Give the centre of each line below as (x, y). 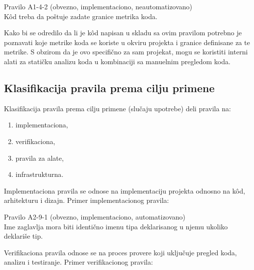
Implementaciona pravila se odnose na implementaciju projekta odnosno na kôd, (125, 190)
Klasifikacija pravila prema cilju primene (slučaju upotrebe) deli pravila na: (117, 108)
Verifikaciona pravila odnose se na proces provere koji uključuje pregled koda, (120, 252)
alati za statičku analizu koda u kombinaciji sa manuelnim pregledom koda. (117, 61)
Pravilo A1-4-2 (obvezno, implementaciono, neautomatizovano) (98, 6)
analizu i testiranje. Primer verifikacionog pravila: (78, 262)
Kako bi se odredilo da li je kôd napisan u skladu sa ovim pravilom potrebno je (123, 33)
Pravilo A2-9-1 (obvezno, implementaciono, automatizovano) (95, 216)
